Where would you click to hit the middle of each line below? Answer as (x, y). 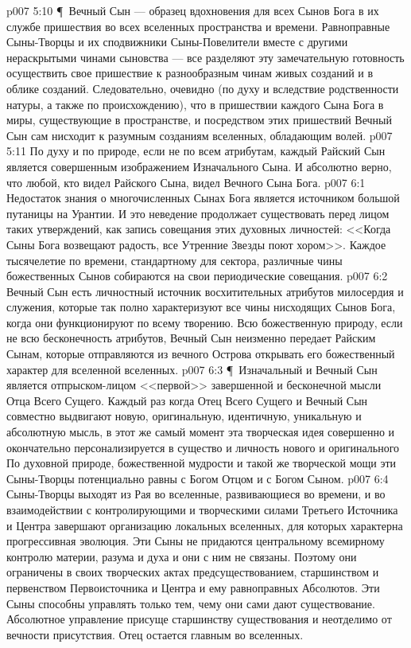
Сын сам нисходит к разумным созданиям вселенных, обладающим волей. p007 (200, 135)
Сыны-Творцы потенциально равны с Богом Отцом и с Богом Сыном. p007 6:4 (198, 478)
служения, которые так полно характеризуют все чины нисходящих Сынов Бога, (201, 307)
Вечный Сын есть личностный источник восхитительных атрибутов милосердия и (205, 291)
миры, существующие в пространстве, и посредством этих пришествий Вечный (199, 120)
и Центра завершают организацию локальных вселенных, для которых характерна (205, 525)
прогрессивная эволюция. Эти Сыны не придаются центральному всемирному (196, 541)
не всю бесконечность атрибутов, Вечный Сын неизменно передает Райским (191, 338)
